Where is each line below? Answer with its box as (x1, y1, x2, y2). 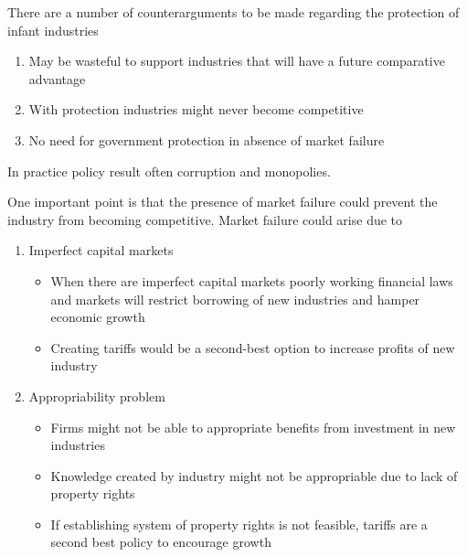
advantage (28, 69, 86, 88)
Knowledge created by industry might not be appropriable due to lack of (50, 466, 458, 485)
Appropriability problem (28, 386, 165, 405)
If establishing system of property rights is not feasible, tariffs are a (50, 514, 428, 533)
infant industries (7, 20, 99, 39)
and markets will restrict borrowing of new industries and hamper (50, 289, 420, 308)
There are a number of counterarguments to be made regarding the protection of (7, 3, 460, 21)
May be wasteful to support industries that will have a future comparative (28, 51, 445, 70)
